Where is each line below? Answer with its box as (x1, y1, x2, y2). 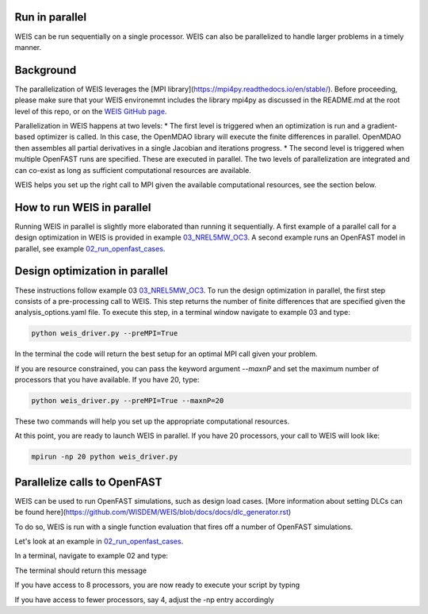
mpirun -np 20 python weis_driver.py (31, 452, 178, 462)
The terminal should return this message (14, 566, 147, 575)
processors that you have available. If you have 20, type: (14, 375, 200, 385)
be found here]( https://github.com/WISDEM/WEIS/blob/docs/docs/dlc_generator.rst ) (14, 508, 292, 517)
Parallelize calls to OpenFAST (14, 475, 162, 489)
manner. (14, 42, 42, 52)
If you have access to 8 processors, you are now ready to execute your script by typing (14, 580, 300, 590)
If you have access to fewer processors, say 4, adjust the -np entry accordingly (14, 595, 274, 604)
